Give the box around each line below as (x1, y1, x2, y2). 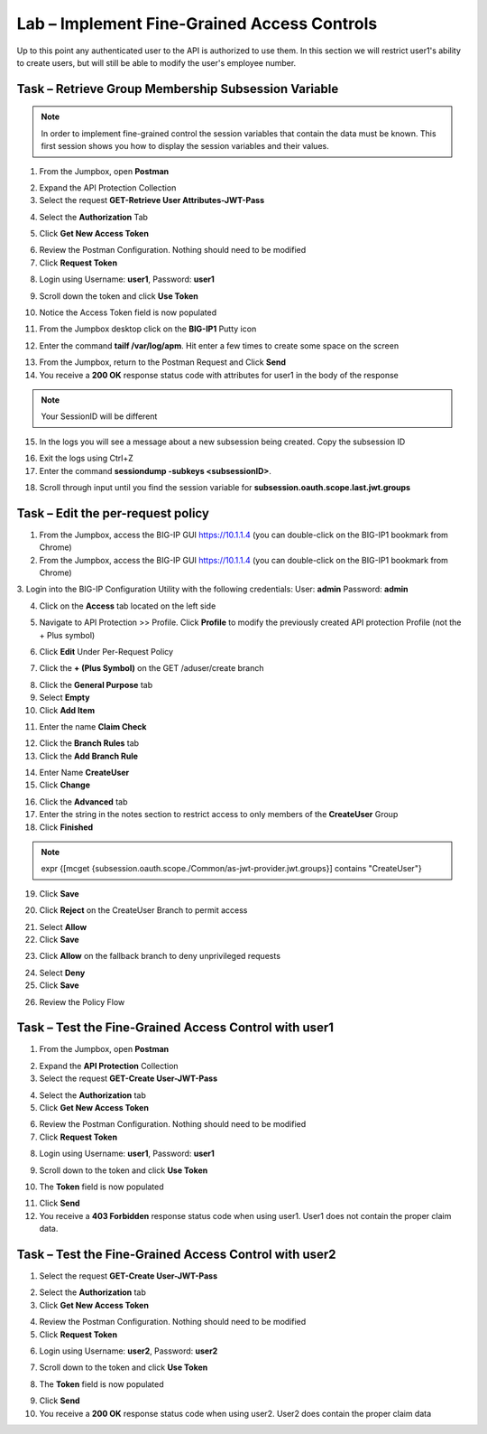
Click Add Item (39, 704, 95, 715)
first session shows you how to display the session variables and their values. (41, 141, 329, 152)
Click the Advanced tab (39, 796, 128, 807)
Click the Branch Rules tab (39, 738, 140, 749)
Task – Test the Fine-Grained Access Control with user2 (16, 1246, 336, 1262)
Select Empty (39, 692, 90, 703)
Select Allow (39, 921, 87, 932)
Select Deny (39, 967, 86, 978)
